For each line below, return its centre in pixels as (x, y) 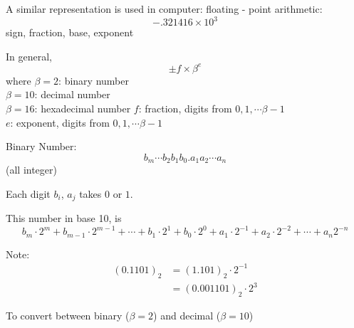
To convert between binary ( (68, 316)
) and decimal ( (187, 316)
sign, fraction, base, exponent (70, 32)
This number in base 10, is (64, 218)
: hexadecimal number (83, 108)
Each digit (28, 193)
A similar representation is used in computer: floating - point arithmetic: (164, 9)
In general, (29, 56)
